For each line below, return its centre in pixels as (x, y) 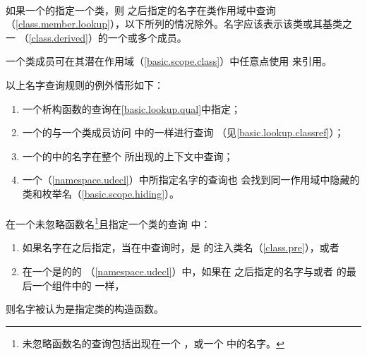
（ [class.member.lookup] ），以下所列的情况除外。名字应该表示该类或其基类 (174, 24)
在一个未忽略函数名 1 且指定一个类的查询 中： (108, 223)
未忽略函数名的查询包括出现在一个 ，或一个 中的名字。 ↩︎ (153, 343)
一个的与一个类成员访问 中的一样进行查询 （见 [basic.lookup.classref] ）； (183, 132)
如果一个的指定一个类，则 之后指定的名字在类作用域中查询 (141, 10)
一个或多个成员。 (147, 37)
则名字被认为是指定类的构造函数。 (85, 309)
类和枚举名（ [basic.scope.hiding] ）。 (101, 193)
